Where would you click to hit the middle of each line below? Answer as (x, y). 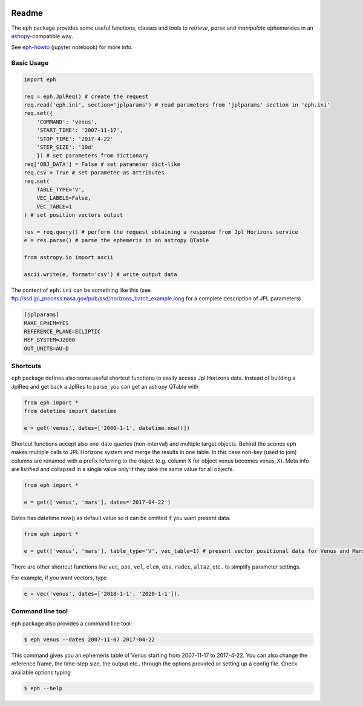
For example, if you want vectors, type (59, 578)
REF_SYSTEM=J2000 (50, 340)
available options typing (41, 672)
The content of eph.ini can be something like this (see (81, 290)
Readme (27, 13)
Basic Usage (30, 63)
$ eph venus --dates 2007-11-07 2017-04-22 (90, 639)
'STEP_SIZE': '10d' (66, 147)
